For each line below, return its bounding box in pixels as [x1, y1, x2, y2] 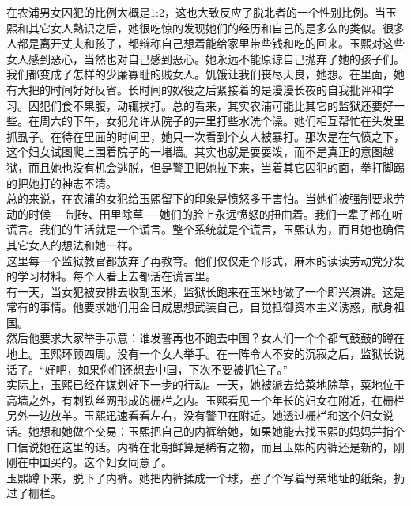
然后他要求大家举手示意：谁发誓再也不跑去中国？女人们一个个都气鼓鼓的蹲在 [6, 329, 405, 346]
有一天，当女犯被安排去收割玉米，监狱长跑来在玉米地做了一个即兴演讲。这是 [6, 283, 405, 299]
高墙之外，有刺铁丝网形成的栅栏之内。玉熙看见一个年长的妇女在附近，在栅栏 [6, 391, 405, 408]
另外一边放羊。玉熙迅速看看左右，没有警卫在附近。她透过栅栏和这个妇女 [6, 407, 383, 424]
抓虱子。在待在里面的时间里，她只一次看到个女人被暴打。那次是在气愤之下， [6, 127, 405, 144]
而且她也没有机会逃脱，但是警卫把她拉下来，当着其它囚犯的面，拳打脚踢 [28, 158, 405, 175]
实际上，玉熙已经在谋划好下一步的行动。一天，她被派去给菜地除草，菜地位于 [6, 376, 405, 393]
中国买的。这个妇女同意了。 [28, 454, 172, 470]
